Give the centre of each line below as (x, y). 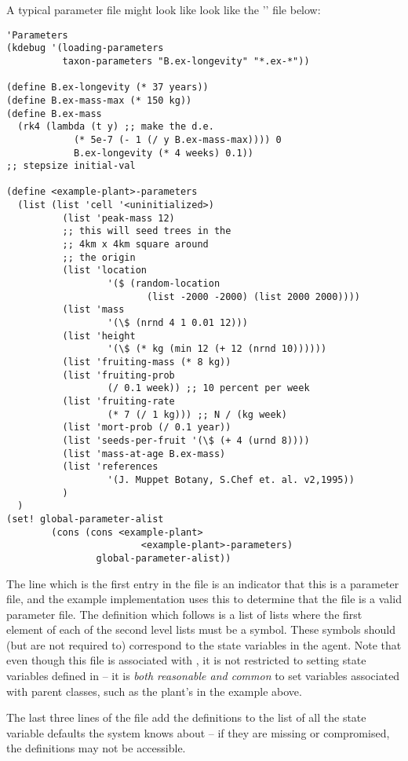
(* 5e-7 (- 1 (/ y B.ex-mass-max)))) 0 (177, 139)
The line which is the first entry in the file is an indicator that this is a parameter (203, 583)
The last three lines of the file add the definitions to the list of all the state (186, 717)
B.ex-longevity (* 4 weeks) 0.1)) (163, 153)
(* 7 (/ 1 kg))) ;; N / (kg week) (197, 414)
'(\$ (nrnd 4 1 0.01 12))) (177, 323)
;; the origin (99, 257)
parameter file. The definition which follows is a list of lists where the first (184, 614)
